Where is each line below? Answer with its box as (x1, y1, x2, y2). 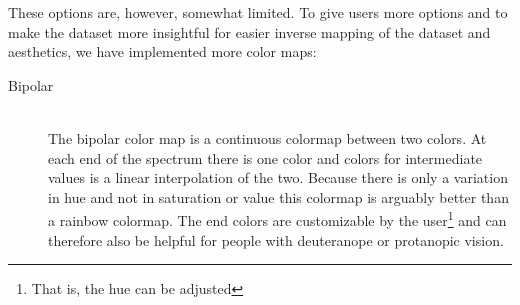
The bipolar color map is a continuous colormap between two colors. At (48, 127, 487, 148)
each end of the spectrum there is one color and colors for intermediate (48, 147, 483, 168)
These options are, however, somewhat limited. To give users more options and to (8, 2, 508, 22)
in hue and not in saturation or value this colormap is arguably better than (48, 186, 509, 207)
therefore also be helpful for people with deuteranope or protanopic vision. (48, 229, 504, 250)
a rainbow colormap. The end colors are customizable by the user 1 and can (48, 207, 507, 230)
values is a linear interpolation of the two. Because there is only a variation (48, 167, 508, 188)
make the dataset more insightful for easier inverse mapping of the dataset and (8, 21, 491, 42)
